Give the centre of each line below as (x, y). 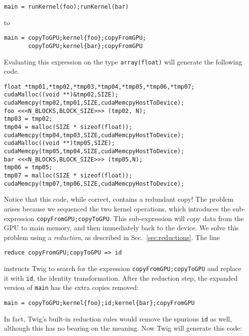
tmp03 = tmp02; (28, 119)
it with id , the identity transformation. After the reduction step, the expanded (121, 278)
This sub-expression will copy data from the (179, 218)
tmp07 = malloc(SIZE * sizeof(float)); (68, 176)
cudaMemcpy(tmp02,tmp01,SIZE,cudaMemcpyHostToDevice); (94, 103)
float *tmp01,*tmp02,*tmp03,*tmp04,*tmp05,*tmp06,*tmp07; (99, 87)
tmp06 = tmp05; (28, 168)
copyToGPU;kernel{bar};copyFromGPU (86, 46)
